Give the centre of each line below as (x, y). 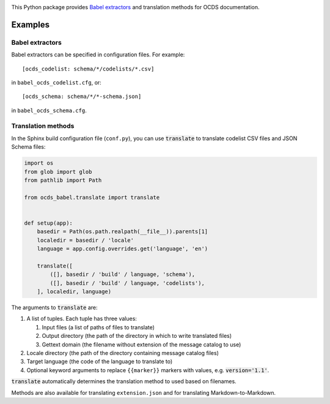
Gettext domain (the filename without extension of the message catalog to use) (141, 344)
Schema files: (28, 147)
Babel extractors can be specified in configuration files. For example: (98, 54)
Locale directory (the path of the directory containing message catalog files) (123, 353)
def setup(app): (49, 223)
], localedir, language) (74, 292)
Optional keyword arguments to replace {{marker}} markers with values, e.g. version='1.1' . (148, 370)
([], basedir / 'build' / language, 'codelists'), (127, 283)
